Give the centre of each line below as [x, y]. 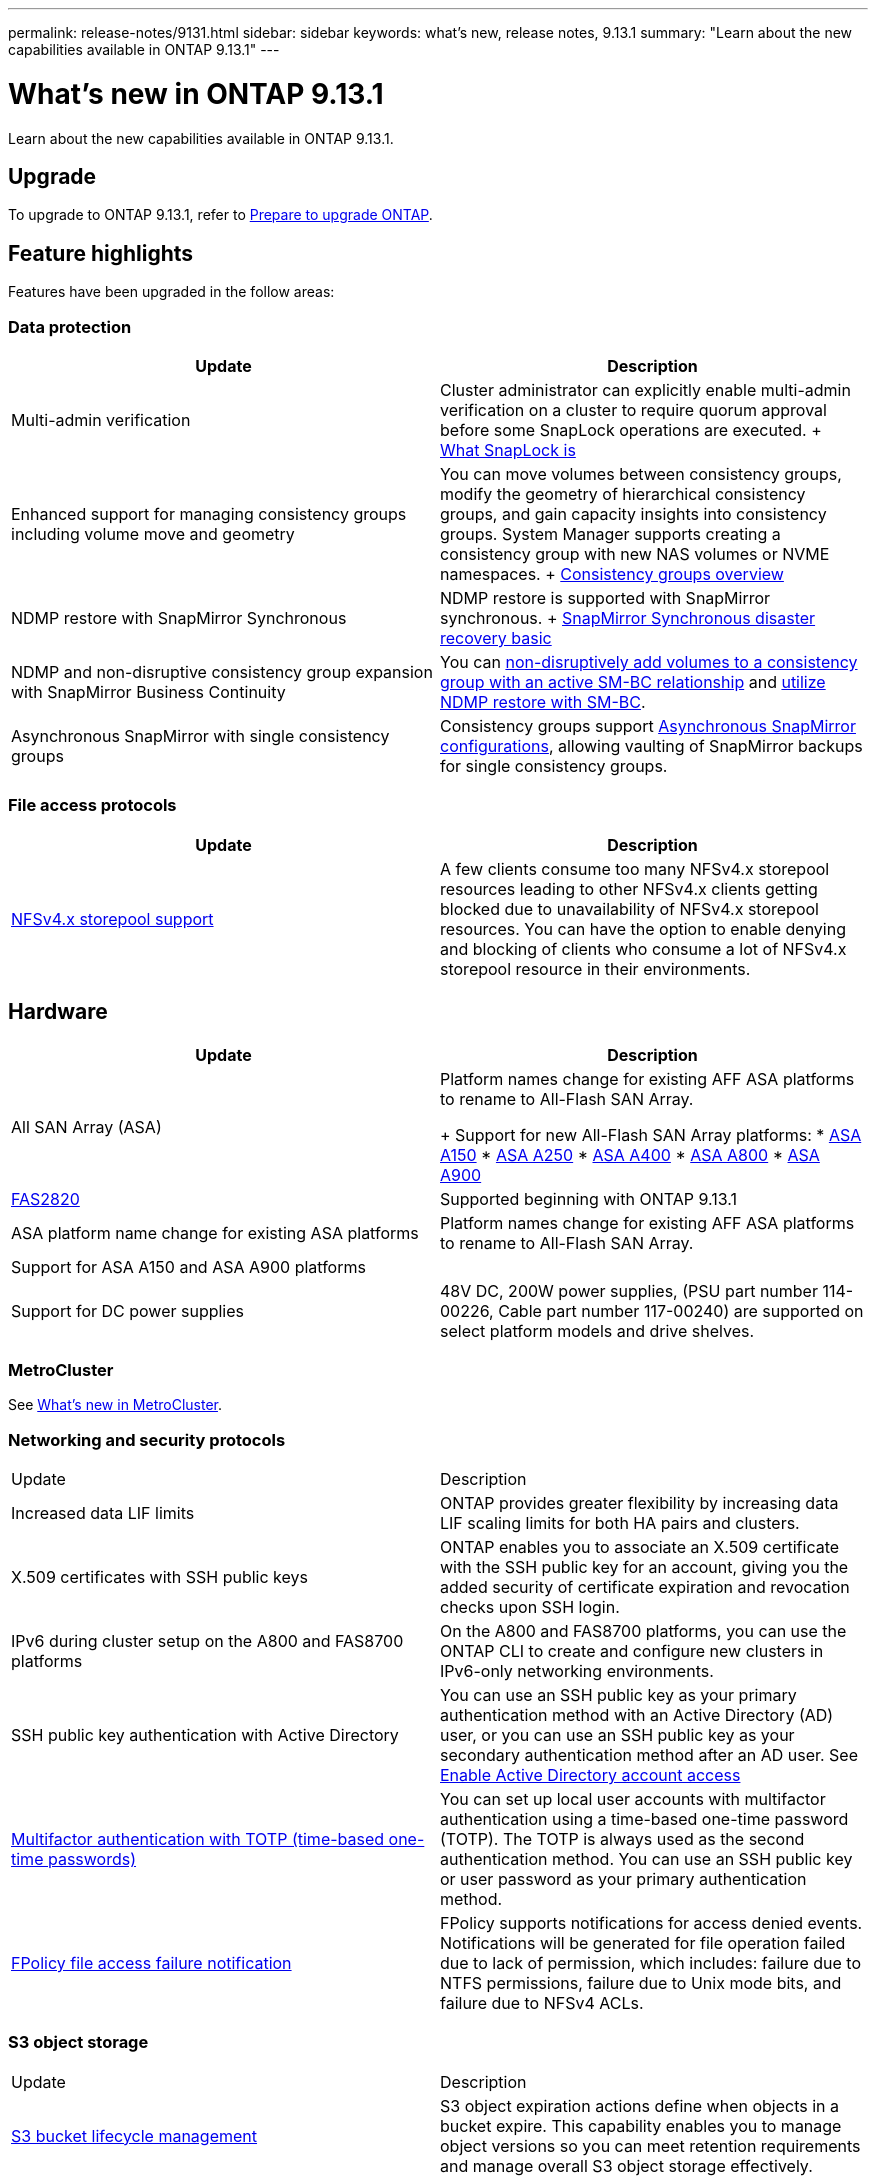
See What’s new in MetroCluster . [115, 1405]
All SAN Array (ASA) [86, 1126]
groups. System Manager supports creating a [610, 533]
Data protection [70, 326]
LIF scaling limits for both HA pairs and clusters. [620, 1523]
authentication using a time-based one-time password [644, 1819]
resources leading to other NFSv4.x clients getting [629, 888]
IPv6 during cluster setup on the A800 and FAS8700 [207, 1641]
